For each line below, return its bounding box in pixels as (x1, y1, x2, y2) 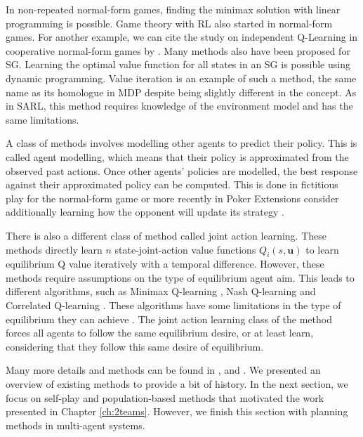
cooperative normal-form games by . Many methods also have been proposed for (6, 43, 350, 58)
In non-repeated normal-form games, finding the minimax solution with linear (6, 2, 341, 16)
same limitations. (6, 112, 79, 126)
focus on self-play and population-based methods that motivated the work (6, 390, 324, 405)
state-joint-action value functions (114, 242, 256, 256)
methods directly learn (6, 242, 103, 256)
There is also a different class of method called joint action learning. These (6, 228, 327, 242)
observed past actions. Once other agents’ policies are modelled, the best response (6, 163, 358, 178)
